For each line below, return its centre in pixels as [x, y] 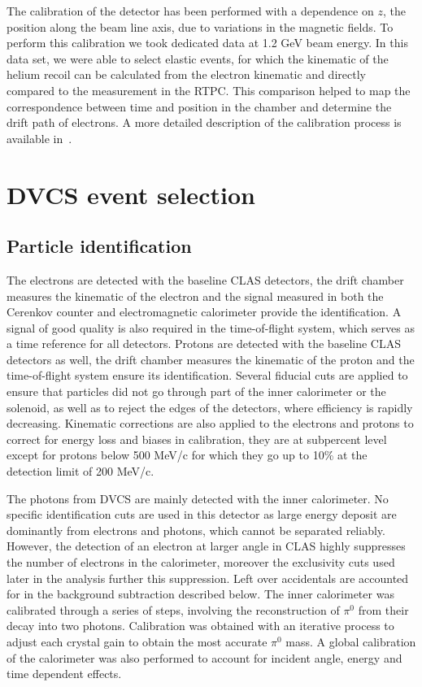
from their [383, 609]
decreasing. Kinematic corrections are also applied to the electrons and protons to [210, 423]
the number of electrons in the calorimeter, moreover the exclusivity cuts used [201, 562]
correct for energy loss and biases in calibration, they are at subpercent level [197, 439]
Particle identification [99, 246]
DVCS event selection [131, 194]
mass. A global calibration [351, 641]
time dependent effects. [64, 674]
